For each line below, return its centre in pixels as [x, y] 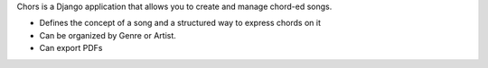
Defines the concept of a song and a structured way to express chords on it [180, 23]
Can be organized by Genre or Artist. [108, 35]
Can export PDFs [71, 48]
